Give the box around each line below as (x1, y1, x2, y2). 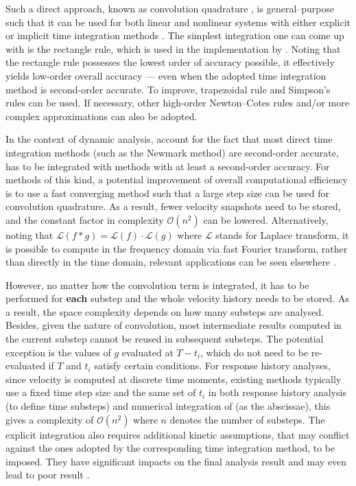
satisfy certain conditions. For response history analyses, (94, 358, 331, 373)
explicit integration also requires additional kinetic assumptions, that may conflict (5, 427, 350, 441)
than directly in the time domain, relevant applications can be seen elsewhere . (5, 255, 336, 269)
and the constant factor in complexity (5, 212, 164, 227)
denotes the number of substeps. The (169, 412, 325, 426)
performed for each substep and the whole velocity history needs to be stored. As (5, 291, 349, 305)
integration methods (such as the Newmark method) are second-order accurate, (5, 145, 339, 159)
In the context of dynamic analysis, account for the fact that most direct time (5, 132, 333, 146)
